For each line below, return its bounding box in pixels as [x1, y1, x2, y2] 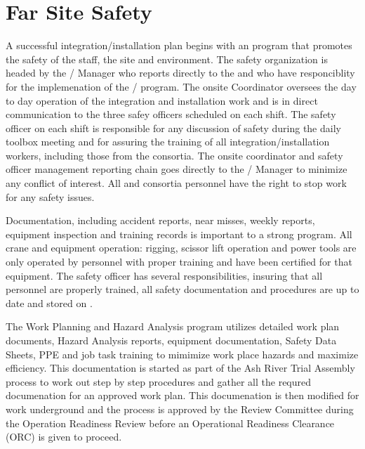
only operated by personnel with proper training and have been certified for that [6, 254, 352, 269]
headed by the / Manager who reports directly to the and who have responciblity [6, 65, 355, 80]
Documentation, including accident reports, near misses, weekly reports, [6, 213, 315, 228]
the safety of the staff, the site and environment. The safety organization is [6, 51, 328, 66]
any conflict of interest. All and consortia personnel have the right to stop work [6, 176, 347, 190]
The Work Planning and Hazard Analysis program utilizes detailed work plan [6, 319, 340, 334]
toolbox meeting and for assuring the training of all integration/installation [6, 134, 330, 149]
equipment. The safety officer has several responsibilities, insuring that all [6, 268, 323, 282]
